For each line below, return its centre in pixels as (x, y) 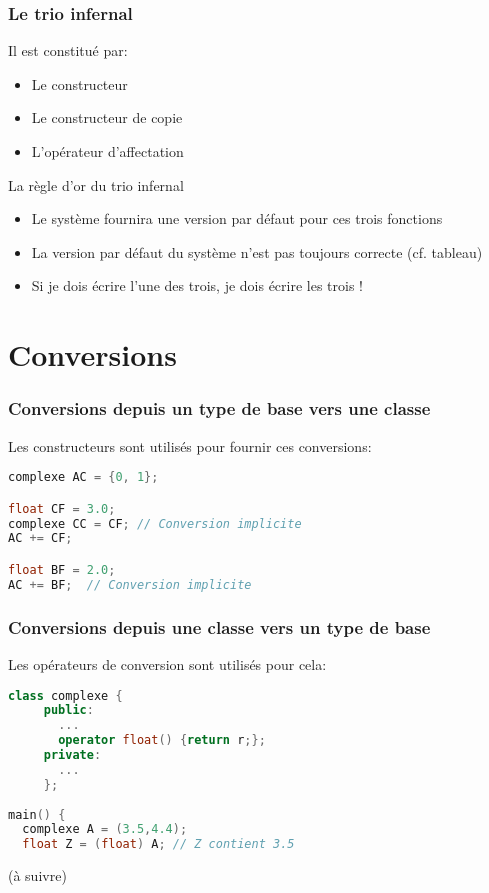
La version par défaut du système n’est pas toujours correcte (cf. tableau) (257, 251)
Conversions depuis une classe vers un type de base (219, 626)
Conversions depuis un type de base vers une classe (219, 408)
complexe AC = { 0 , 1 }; (83, 477)
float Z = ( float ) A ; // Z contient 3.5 (158, 844)
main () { (37, 814)
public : (68, 710)
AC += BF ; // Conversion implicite (130, 584)
